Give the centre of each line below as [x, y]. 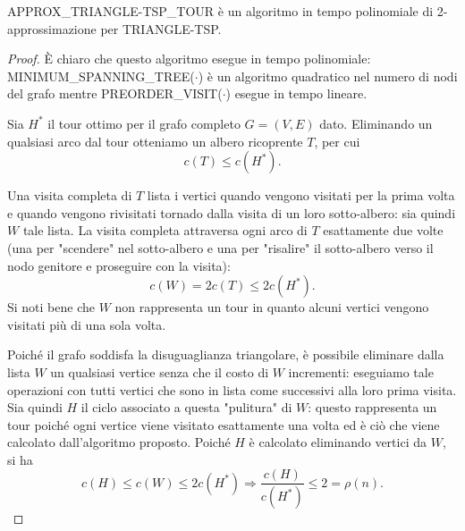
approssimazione [52, 28]
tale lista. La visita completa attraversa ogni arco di [165, 230]
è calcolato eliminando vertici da [338, 442]
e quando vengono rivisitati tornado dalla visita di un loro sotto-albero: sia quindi [232, 212]
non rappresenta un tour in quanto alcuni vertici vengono [272, 307]
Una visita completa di [70, 195]
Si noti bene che [51, 307]
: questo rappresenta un [372, 407]
